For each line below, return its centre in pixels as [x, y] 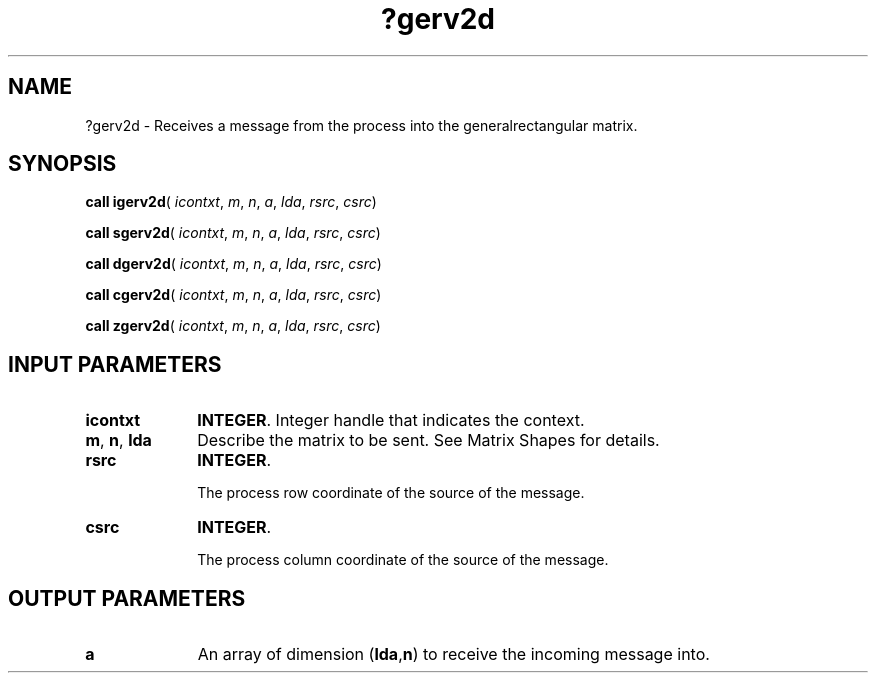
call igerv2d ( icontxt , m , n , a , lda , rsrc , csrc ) [231, 202]
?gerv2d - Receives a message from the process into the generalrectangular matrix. [361, 125]
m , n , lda [118, 440]
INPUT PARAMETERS [115, 364]
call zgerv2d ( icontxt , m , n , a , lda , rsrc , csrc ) [233, 326]
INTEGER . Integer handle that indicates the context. [391, 420]
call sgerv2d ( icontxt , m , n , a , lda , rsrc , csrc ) [233, 233]
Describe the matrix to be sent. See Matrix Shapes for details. [428, 440]
